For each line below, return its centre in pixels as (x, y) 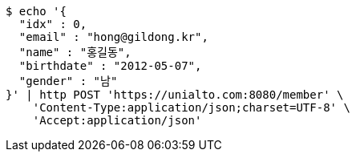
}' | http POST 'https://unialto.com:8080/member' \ (175, 95)
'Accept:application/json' (117, 120)
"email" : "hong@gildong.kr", (113, 37)
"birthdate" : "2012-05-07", (110, 66)
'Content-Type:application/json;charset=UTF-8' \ (191, 107)
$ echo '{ (36, 11)
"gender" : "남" (68, 81)
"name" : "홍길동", (75, 52)
